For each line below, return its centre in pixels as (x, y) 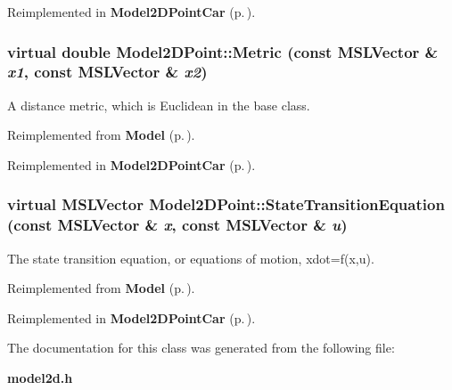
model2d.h (40, 378)
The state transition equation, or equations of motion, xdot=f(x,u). (191, 258)
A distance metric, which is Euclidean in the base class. (159, 105)
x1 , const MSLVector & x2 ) (107, 72)
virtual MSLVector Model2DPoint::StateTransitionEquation (226, 204)
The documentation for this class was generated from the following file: (201, 348)
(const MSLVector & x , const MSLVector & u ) (177, 225)
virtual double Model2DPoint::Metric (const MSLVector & (223, 51)
